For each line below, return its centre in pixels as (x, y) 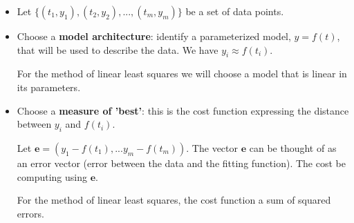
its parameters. (49, 87)
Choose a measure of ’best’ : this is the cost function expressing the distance (183, 110)
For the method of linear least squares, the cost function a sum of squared (174, 200)
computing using (52, 176)
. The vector (212, 147)
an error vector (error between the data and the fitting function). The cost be (181, 163)
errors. (30, 213)
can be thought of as (293, 147)
